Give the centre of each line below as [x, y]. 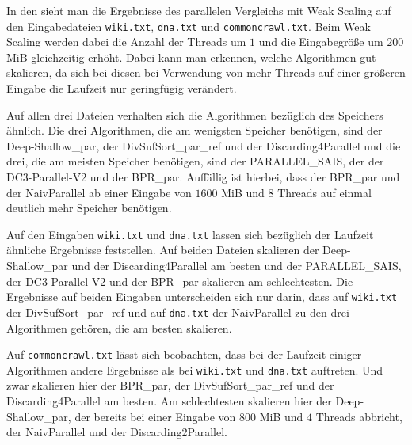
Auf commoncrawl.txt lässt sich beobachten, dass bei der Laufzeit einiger [184, 354]
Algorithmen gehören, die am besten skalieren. [119, 327]
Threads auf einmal [324, 192]
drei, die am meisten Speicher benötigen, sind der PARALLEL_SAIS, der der [195, 161]
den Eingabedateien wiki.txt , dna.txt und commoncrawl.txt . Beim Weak [189, 26]
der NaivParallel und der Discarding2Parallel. [117, 432]
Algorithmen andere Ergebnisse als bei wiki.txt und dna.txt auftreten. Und [195, 369]
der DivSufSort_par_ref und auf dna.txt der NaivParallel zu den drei [178, 312]
